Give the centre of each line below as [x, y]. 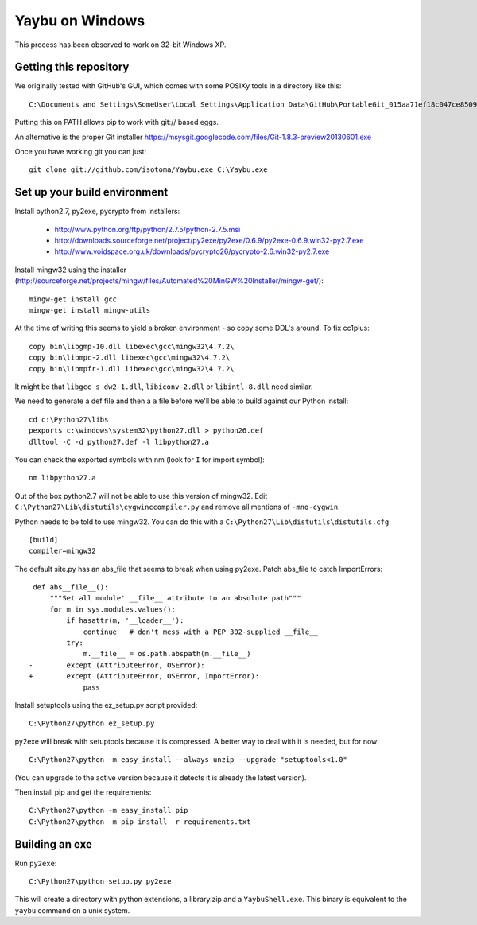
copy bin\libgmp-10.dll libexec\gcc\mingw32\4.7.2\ [132, 346]
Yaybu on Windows [80, 21]
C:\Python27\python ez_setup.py [92, 723]
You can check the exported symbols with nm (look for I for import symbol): [140, 459]
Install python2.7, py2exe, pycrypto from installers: [97, 212]
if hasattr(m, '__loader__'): [125, 621]
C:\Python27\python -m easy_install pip [109, 810]
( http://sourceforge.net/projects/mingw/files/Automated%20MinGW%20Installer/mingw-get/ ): [169, 281]
